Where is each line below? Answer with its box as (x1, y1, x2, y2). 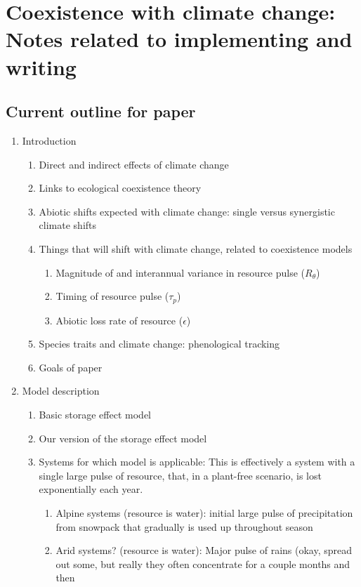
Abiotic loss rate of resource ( (55, 312, 183, 327)
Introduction (22, 133, 77, 147)
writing (6, 52, 77, 81)
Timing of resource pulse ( (55, 289, 169, 303)
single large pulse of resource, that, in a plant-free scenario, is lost (39, 468, 322, 482)
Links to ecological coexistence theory (39, 180, 202, 195)
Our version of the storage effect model (39, 430, 207, 445)
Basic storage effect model (39, 407, 151, 421)
